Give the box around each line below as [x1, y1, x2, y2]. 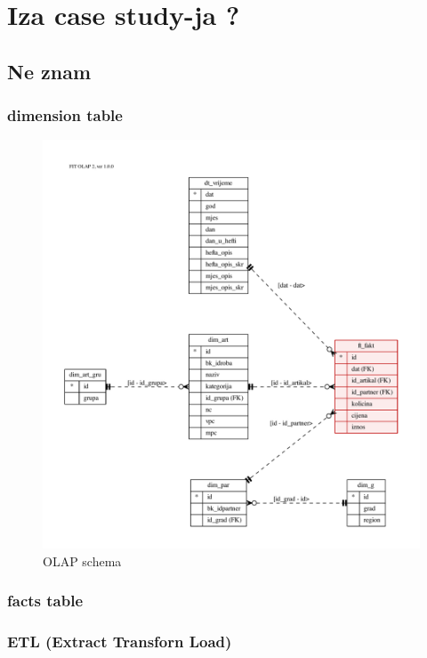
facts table [7, 589, 84, 612]
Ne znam [7, 57, 92, 85]
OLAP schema [43, 551, 122, 570]
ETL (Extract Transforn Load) [7, 630, 232, 653]
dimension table [7, 104, 123, 126]
